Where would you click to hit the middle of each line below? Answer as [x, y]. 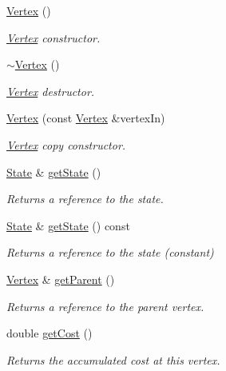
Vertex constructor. [54, 37]
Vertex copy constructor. [66, 144]
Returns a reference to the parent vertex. [105, 306]
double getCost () [50, 333]
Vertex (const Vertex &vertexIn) [86, 118]
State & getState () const [68, 225]
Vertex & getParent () [61, 279]
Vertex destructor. [51, 91]
